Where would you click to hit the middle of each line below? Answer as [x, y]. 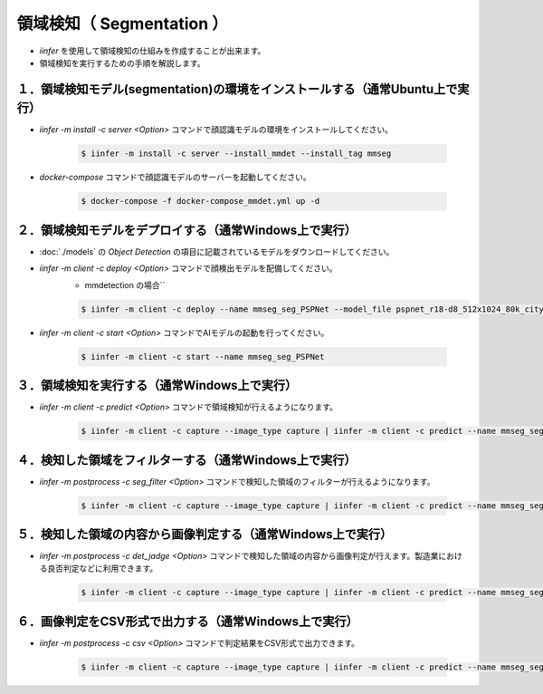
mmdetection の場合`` [125, 284]
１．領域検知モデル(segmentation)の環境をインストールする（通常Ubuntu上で [237, 89]
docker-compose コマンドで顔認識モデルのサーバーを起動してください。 [175, 178]
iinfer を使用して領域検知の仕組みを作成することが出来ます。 [152, 51]
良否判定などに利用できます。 [102, 569]
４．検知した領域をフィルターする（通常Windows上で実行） [186, 460]
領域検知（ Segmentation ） [122, 24]
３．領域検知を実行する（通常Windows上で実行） [157, 386]
